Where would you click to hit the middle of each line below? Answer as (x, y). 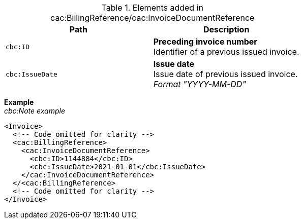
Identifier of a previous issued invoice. (226, 52)
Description (226, 29)
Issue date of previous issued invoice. (225, 74)
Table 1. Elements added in (152, 8)
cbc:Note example (35, 111)
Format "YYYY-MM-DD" (200, 84)
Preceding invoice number (205, 42)
